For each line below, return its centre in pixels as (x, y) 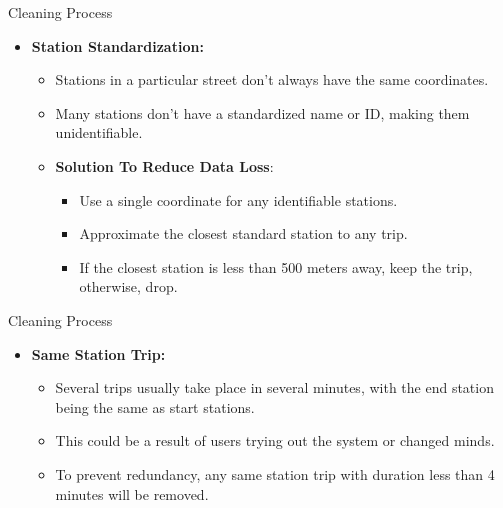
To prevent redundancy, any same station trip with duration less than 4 (275, 473)
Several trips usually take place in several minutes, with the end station (274, 387)
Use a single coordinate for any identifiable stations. (238, 199)
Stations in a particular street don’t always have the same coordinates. (272, 79)
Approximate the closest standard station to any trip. (243, 233)
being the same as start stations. (155, 406)
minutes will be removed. (132, 493)
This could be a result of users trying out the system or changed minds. (275, 440)
